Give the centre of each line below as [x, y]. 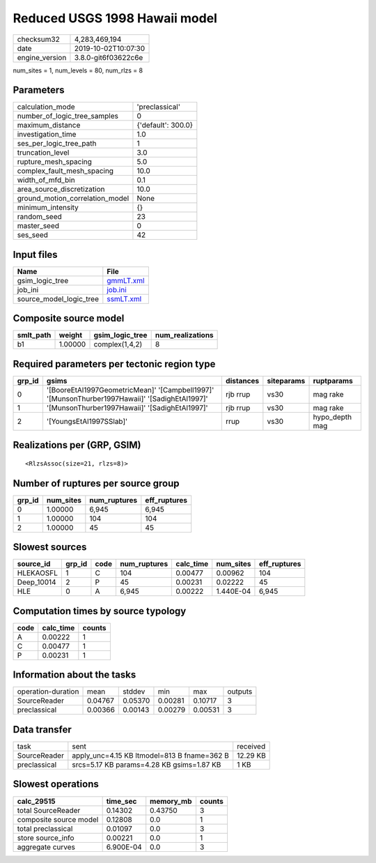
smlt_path [34, 335]
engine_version [42, 57]
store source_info [46, 838]
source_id [34, 564]
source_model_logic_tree [58, 298]
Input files [36, 254]
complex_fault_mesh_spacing [65, 171]
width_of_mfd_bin [46, 180]
